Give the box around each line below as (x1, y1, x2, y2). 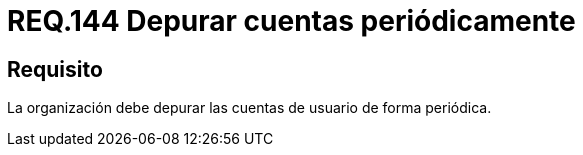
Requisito (7, 56, 103, 82)
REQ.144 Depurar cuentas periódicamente (7, 4, 576, 38)
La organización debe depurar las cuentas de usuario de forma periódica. (7, 99, 492, 117)
